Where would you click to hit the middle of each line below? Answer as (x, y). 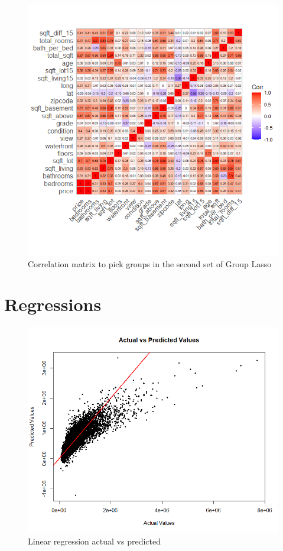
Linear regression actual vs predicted (94, 541)
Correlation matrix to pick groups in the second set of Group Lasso (150, 263)
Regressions (53, 304)
